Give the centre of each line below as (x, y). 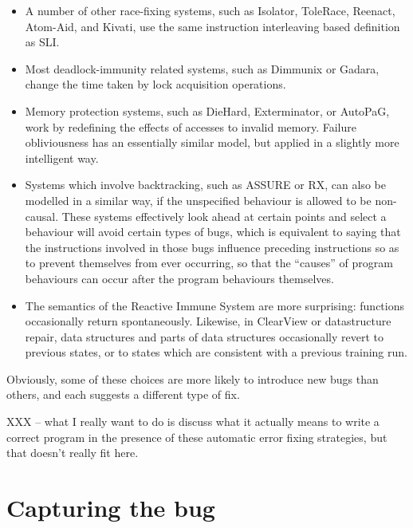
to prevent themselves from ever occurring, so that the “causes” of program (209, 263)
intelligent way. (62, 158)
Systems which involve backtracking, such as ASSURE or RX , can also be (205, 185)
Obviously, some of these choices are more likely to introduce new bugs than (193, 378)
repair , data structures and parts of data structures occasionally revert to (205, 336)
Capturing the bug (111, 508)
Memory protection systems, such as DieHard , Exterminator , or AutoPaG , (207, 110)
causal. (42, 216)
